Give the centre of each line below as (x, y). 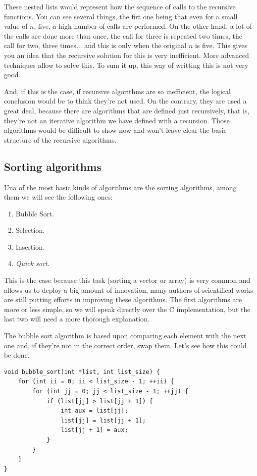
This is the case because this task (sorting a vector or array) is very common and (127, 280)
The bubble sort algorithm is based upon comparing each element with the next (125, 336)
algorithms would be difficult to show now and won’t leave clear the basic (115, 130)
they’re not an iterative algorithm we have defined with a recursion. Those (117, 120)
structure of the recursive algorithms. (60, 139)
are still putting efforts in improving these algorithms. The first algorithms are (123, 299)
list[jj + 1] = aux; (94, 430)
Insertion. (30, 246)
